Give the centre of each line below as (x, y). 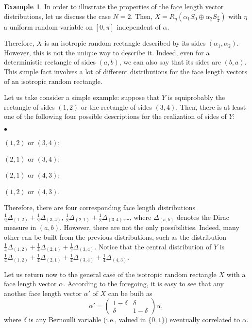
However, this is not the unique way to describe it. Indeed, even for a (107, 52)
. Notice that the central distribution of (153, 246)
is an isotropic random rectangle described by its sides (125, 43)
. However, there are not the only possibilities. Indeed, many (150, 227)
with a (236, 274)
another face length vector (43, 293)
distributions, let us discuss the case (57, 16)
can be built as (130, 293)
